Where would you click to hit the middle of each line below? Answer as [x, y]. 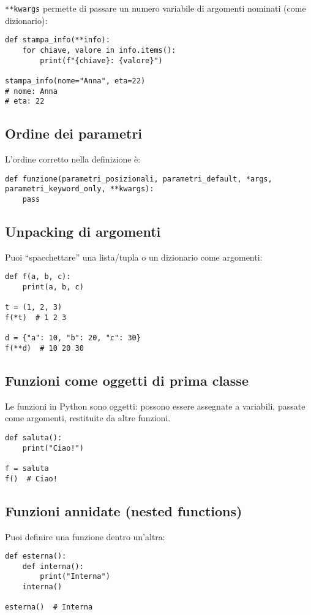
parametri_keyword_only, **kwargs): [80, 189]
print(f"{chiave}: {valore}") [101, 60]
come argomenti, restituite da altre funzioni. [88, 418]
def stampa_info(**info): [58, 40]
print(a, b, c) [53, 287]
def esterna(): [36, 556]
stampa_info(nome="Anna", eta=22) [75, 81]
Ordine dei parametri [74, 133]
